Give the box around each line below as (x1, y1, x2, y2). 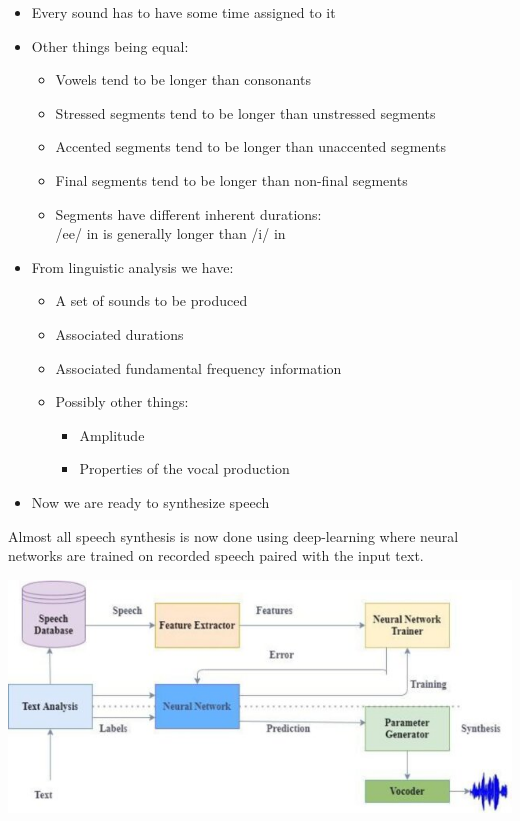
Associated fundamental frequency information (55, 357, 342, 378)
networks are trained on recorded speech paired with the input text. (8, 545, 424, 566)
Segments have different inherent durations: (55, 203, 322, 224)
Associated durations (55, 323, 184, 344)
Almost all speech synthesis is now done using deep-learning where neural (8, 525, 459, 546)
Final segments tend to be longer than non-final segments (55, 169, 408, 190)
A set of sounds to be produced (55, 290, 248, 311)
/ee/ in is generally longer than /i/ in (55, 223, 286, 244)
